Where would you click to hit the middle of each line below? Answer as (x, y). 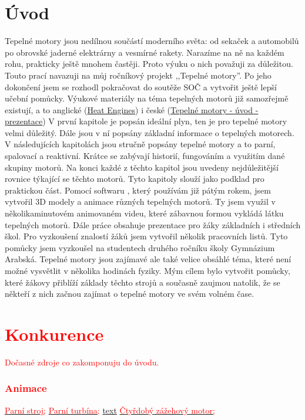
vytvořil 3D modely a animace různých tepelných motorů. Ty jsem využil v (140, 201)
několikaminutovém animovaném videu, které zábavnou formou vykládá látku (144, 213)
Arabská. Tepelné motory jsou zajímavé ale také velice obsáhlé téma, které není (148, 259)
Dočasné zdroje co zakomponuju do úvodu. (82, 362)
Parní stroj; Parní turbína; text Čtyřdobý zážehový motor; (110, 410)
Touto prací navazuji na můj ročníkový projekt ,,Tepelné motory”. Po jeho (138, 75)
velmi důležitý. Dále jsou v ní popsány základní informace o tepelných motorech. (150, 132)
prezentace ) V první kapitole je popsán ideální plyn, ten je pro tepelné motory (146, 121)
